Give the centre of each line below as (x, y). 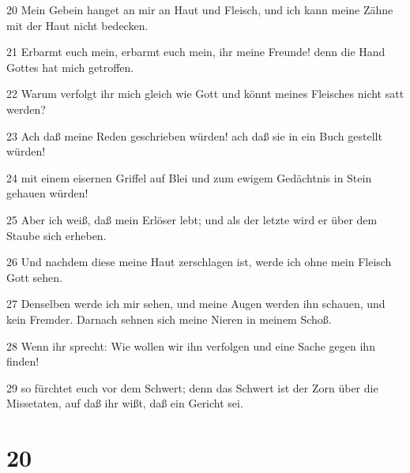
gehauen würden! (47, 193)
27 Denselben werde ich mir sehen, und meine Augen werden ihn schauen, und (196, 304)
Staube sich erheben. (56, 235)
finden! (23, 361)
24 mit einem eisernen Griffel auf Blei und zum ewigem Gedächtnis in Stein (189, 177)
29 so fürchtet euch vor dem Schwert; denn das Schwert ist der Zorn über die (192, 387)
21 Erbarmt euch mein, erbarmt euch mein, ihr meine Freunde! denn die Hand (196, 52)
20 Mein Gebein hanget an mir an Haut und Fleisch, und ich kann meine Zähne (200, 9)
